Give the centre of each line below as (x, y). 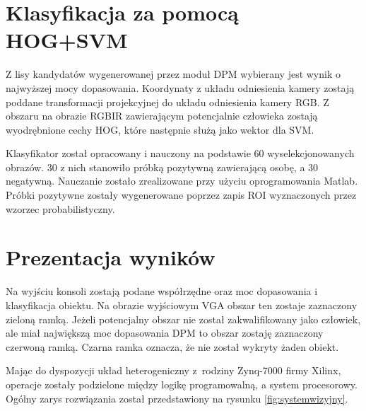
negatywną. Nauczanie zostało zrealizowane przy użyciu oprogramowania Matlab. (182, 181)
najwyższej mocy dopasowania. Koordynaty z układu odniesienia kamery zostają (180, 87)
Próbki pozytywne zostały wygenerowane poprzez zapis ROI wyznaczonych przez (181, 195)
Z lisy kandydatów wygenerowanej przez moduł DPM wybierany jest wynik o (173, 74)
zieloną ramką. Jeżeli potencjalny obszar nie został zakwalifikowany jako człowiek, (183, 319)
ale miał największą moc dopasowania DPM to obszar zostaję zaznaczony (165, 333)
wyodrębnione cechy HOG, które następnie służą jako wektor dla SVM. (160, 129)
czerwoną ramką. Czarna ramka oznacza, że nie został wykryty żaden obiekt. (172, 346)
